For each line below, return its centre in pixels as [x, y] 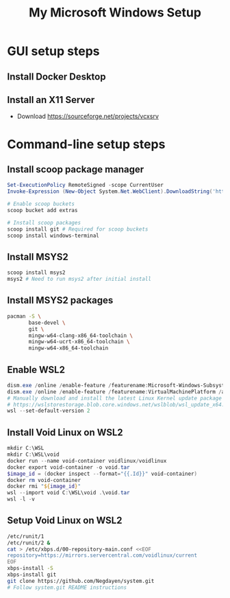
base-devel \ [47, 323]
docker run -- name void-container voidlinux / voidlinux [87, 461]
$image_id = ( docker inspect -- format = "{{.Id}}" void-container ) [102, 474]
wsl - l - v [21, 499]
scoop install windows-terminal [53, 235]
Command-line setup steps [86, 144]
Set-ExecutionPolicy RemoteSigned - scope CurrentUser [86, 185]
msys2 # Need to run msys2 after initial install [79, 279]
